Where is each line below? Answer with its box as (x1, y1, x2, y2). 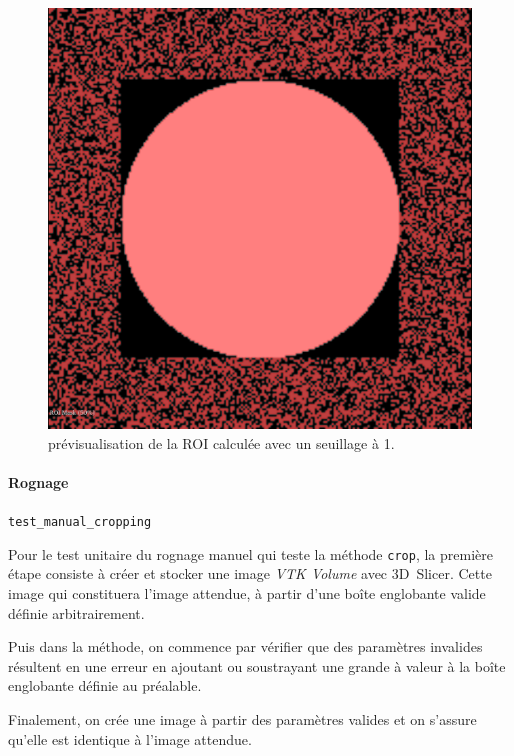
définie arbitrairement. (8, 602, 145, 623)
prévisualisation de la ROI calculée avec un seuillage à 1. (48, 432, 395, 453)
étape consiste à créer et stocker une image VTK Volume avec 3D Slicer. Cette (8, 563, 492, 584)
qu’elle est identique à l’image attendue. (8, 728, 252, 749)
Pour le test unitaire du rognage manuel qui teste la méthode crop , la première (8, 543, 493, 564)
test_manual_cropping (8, 515, 152, 530)
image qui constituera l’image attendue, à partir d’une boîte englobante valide (8, 582, 486, 603)
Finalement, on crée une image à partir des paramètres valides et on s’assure (8, 708, 477, 729)
